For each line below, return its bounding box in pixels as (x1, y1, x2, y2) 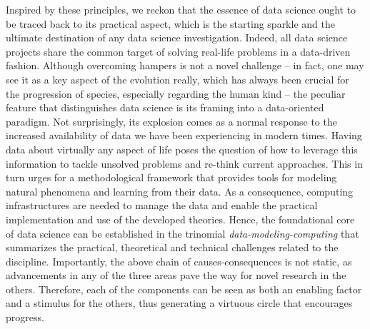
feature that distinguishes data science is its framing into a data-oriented (6, 100, 324, 115)
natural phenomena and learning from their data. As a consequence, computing (6, 183, 354, 198)
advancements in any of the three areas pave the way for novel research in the (6, 268, 346, 283)
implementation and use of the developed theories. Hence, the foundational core (6, 211, 355, 226)
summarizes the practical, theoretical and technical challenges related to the (6, 240, 339, 255)
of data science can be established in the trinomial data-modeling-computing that (6, 226, 359, 241)
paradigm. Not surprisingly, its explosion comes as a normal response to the (6, 113, 337, 128)
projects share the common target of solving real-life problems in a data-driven (6, 44, 351, 59)
